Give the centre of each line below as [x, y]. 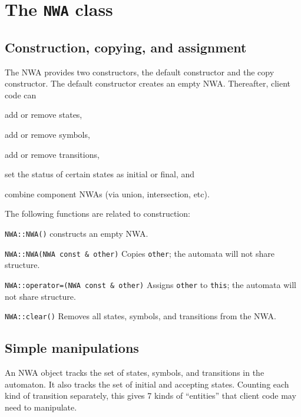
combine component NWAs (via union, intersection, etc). [107, 193]
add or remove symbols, [47, 135]
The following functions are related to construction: [97, 214]
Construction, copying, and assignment [126, 47]
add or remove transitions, [52, 154]
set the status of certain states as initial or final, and [100, 174]
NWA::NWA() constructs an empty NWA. [77, 234]
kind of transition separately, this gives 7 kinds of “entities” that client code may [150, 396]
